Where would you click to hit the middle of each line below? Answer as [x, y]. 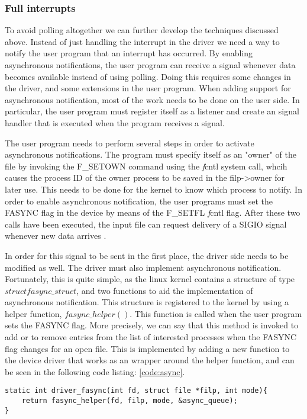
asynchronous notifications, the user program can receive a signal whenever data [150, 65]
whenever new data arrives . [56, 236]
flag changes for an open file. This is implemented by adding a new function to [147, 348]
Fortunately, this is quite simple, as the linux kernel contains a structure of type [150, 279]
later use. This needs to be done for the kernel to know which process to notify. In [153, 189]
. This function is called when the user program [216, 313]
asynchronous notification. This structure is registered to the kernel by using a [147, 302]
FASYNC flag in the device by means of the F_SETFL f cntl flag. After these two [153, 212]
